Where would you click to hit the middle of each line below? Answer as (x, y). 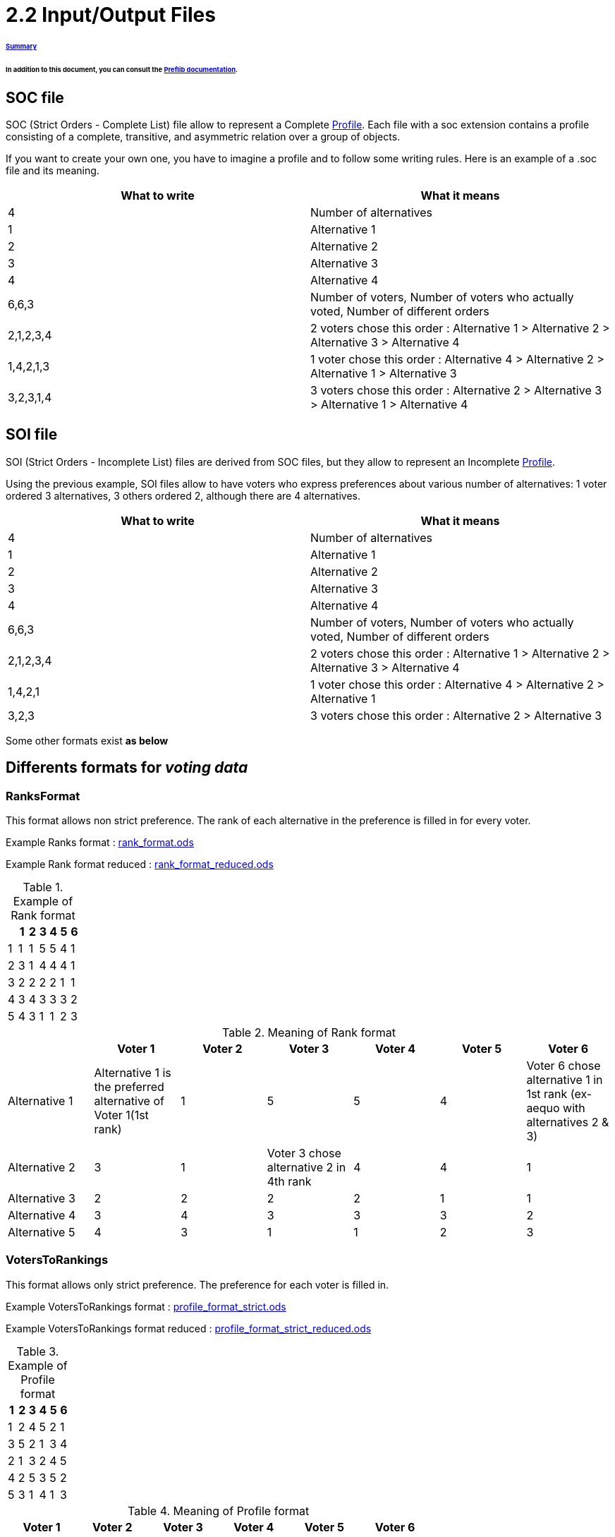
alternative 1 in (565, 1080)
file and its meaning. (53, 170)
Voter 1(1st (121, 1115)
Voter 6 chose (564, 1066)
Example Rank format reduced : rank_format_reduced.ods (140, 864)
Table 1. (43, 887)
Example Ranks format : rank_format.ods (100, 843)
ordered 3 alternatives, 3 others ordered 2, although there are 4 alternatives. (183, 495)
